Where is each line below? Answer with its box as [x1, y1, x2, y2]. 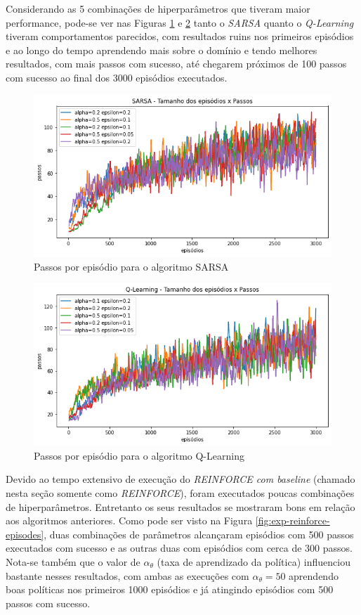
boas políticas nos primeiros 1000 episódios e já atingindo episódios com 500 [6, 582, 334, 597]
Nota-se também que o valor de [6, 554, 140, 569]
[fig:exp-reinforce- [255, 513, 330, 528]
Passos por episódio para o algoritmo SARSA [34, 259, 229, 273]
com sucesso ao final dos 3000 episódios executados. [6, 70, 228, 84]
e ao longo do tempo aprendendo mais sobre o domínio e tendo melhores [6, 42, 317, 57]
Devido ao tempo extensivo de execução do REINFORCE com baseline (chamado [6, 472, 355, 486]
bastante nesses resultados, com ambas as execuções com [6, 568, 249, 583]
